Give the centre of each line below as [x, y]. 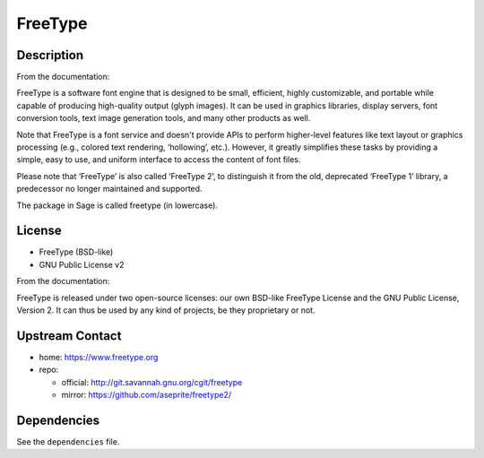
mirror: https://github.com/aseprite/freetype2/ [147, 395]
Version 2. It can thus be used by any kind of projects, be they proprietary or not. [166, 310]
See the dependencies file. [68, 442]
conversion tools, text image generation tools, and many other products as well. [164, 118]
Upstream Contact [69, 336]
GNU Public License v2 [82, 264]
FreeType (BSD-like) [76, 252]
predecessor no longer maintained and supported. [109, 189]
